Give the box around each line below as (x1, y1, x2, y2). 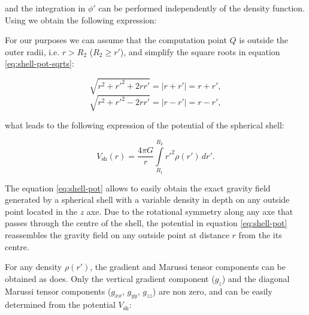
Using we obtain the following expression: (5, 13, 157, 26)
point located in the (5, 205, 77, 217)
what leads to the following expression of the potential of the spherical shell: (5, 119, 284, 131)
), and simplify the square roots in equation (120, 45, 280, 58)
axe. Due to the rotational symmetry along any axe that (86, 205, 293, 217)
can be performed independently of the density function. (98, 2, 305, 14)
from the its (238, 228, 282, 241)
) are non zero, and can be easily (152, 284, 272, 297)
